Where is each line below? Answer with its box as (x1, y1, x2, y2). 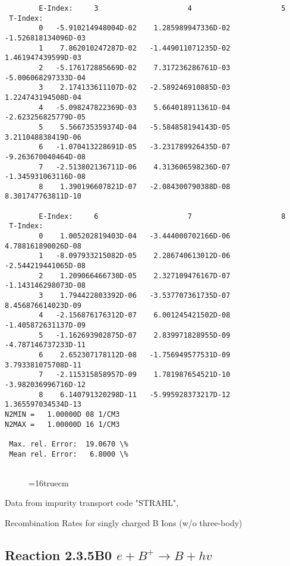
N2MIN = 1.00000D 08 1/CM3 (5, 410, 120, 419)
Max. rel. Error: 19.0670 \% (9, 439, 128, 448)
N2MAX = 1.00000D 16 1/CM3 (5, 420, 120, 429)
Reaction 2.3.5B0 (5, 546, 112, 564)
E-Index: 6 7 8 (39, 212, 286, 221)
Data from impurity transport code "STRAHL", (5, 496, 179, 509)
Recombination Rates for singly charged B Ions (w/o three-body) (5, 517, 242, 529)
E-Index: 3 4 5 (39, 4, 286, 12)
